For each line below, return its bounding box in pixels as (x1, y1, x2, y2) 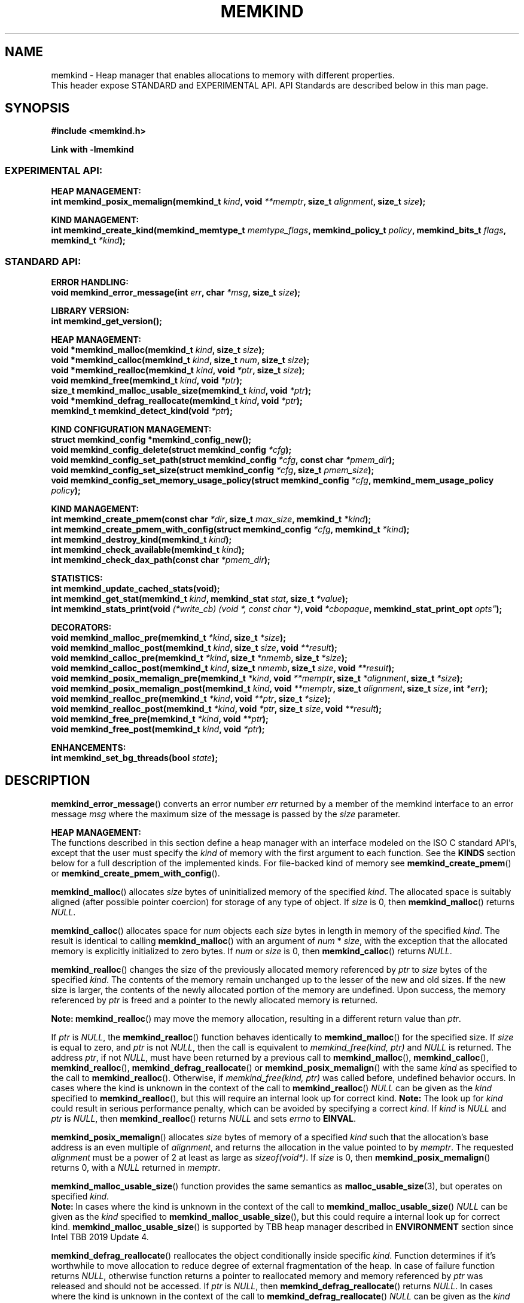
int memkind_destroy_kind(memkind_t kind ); (51, 534, 232, 544)
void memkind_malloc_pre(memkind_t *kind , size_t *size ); (51, 632, 287, 643)
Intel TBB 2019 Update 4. (51, 1231, 149, 1242)
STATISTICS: (51, 573, 103, 583)
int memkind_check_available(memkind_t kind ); (51, 544, 245, 555)
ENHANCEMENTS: (51, 742, 126, 753)
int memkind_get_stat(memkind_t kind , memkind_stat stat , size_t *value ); (51, 593, 348, 604)
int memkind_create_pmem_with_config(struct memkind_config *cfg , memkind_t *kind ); (51, 523, 410, 534)
